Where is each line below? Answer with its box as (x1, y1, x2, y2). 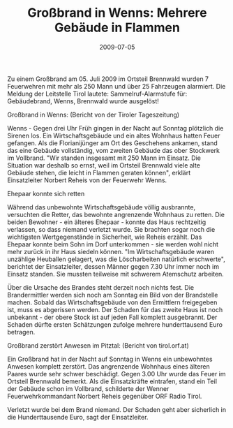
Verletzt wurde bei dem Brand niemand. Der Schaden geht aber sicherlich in (7, 405, 227, 413)
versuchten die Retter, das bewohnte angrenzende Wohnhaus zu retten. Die (7, 210, 225, 219)
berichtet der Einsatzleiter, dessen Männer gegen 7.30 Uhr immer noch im (7, 262, 220, 270)
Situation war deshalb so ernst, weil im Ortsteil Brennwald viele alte (7, 161, 201, 169)
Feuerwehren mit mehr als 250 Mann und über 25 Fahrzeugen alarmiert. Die (7, 82, 226, 90)
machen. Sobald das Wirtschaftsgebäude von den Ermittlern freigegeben (7, 298, 218, 307)
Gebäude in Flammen (54, 20, 180, 36)
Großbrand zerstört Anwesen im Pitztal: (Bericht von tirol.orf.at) (7, 341, 190, 350)
